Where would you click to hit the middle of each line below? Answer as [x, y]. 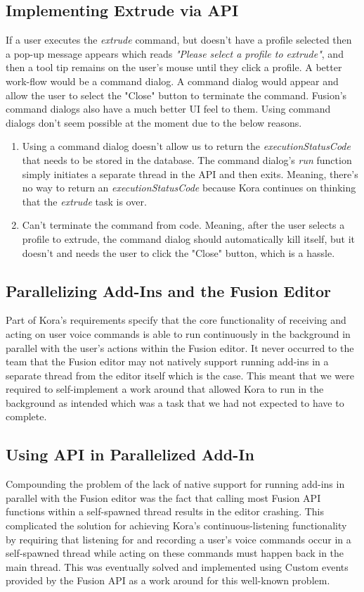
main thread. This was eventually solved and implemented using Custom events [177, 566]
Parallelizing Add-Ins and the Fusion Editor [169, 290]
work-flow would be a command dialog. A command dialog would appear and [172, 81]
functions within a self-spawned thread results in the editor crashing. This [165, 511]
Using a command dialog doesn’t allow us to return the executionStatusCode [186, 146]
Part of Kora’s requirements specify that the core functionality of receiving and [176, 320]
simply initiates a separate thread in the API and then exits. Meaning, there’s [190, 174]
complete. [26, 416]
